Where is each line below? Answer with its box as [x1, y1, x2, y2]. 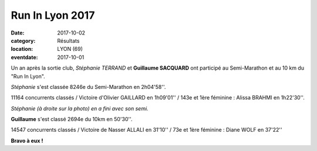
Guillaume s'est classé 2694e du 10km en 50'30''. [11, 116, 133, 123]
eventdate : [11, 53, 38, 61]
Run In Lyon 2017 [11, 9, 95, 22]
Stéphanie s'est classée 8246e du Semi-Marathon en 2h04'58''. [11, 83, 166, 90]
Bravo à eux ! [11, 137, 43, 144]
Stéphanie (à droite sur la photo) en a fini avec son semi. [11, 105, 149, 112]
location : [11, 46, 33, 53]
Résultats [57, 37, 80, 44]
